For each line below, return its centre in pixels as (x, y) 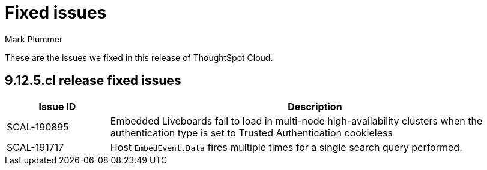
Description (315, 106)
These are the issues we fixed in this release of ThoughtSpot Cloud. (139, 57)
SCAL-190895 (38, 127)
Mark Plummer (34, 39)
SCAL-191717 (35, 147)
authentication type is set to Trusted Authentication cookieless (251, 133)
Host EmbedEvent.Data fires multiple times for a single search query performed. (286, 147)
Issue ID (57, 106)
